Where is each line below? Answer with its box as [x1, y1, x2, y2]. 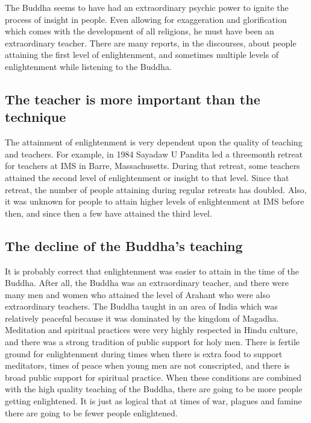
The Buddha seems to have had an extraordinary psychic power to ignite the [5, 1, 289, 13]
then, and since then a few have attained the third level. [5, 206, 212, 219]
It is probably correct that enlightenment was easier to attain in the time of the [5, 264, 300, 277]
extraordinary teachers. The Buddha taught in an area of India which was [5, 300, 278, 313]
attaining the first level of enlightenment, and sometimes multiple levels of [5, 48, 279, 61]
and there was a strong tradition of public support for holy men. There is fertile [5, 336, 300, 348]
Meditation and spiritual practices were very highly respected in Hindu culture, [5, 323, 298, 336]
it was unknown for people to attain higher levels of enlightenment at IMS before [5, 195, 304, 208]
